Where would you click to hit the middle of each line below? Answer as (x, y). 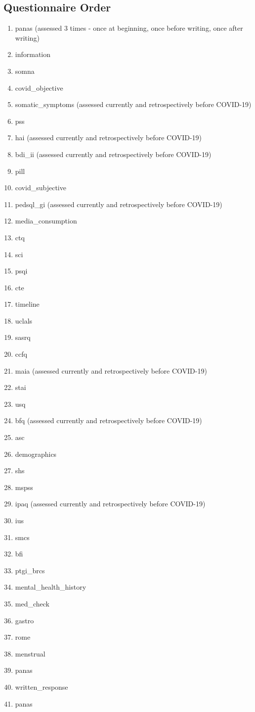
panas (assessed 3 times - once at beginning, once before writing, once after (129, 28)
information (33, 54)
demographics (36, 454)
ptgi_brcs (30, 570)
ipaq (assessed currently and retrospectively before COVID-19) (110, 504)
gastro (24, 620)
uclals (24, 320)
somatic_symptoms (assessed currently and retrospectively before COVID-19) (133, 104)
